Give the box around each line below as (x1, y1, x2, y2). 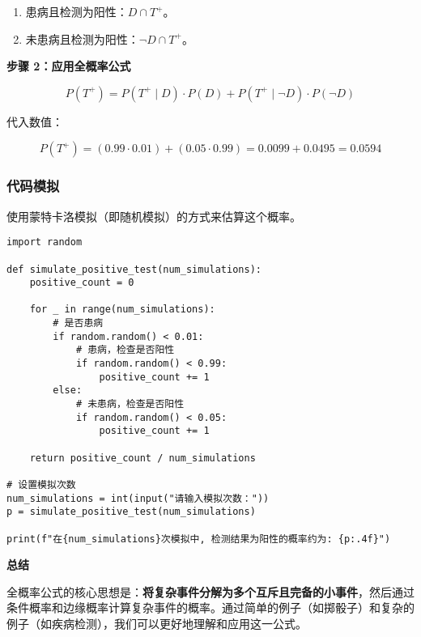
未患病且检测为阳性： (25, 30, 139, 47)
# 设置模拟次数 (6, 479, 76, 490)
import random (6, 236, 83, 248)
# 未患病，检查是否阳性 (75, 398, 185, 410)
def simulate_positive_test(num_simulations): (6, 263, 262, 275)
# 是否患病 (53, 317, 104, 329)
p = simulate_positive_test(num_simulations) (6, 506, 256, 518)
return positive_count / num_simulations (29, 452, 256, 464)
